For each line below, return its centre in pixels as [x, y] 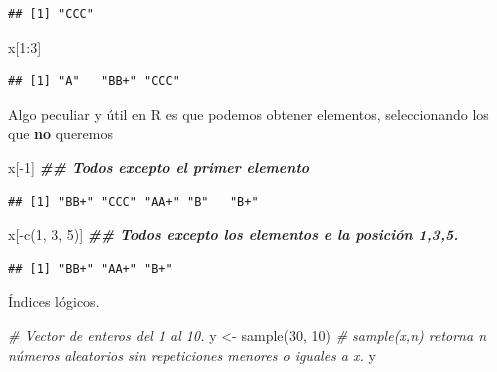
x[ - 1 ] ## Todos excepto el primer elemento [159, 166]
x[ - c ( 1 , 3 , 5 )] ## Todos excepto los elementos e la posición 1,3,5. [233, 234]
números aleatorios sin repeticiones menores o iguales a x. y [192, 354]
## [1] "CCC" [51, 14]
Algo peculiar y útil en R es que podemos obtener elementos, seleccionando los [248, 113]
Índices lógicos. [54, 301]
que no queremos [60, 133]
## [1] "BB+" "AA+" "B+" [90, 268]
